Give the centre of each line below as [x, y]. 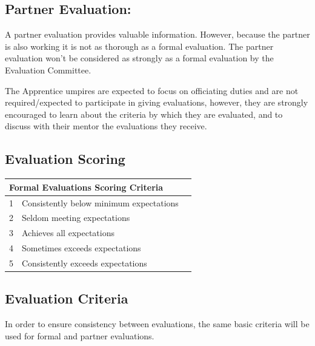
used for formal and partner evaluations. [80, 335]
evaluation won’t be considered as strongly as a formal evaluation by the [139, 58]
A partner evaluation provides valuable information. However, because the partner [157, 34]
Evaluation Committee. [48, 70]
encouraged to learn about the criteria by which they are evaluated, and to [144, 114]
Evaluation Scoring [65, 159]
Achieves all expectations [68, 233]
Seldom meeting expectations [76, 218]
